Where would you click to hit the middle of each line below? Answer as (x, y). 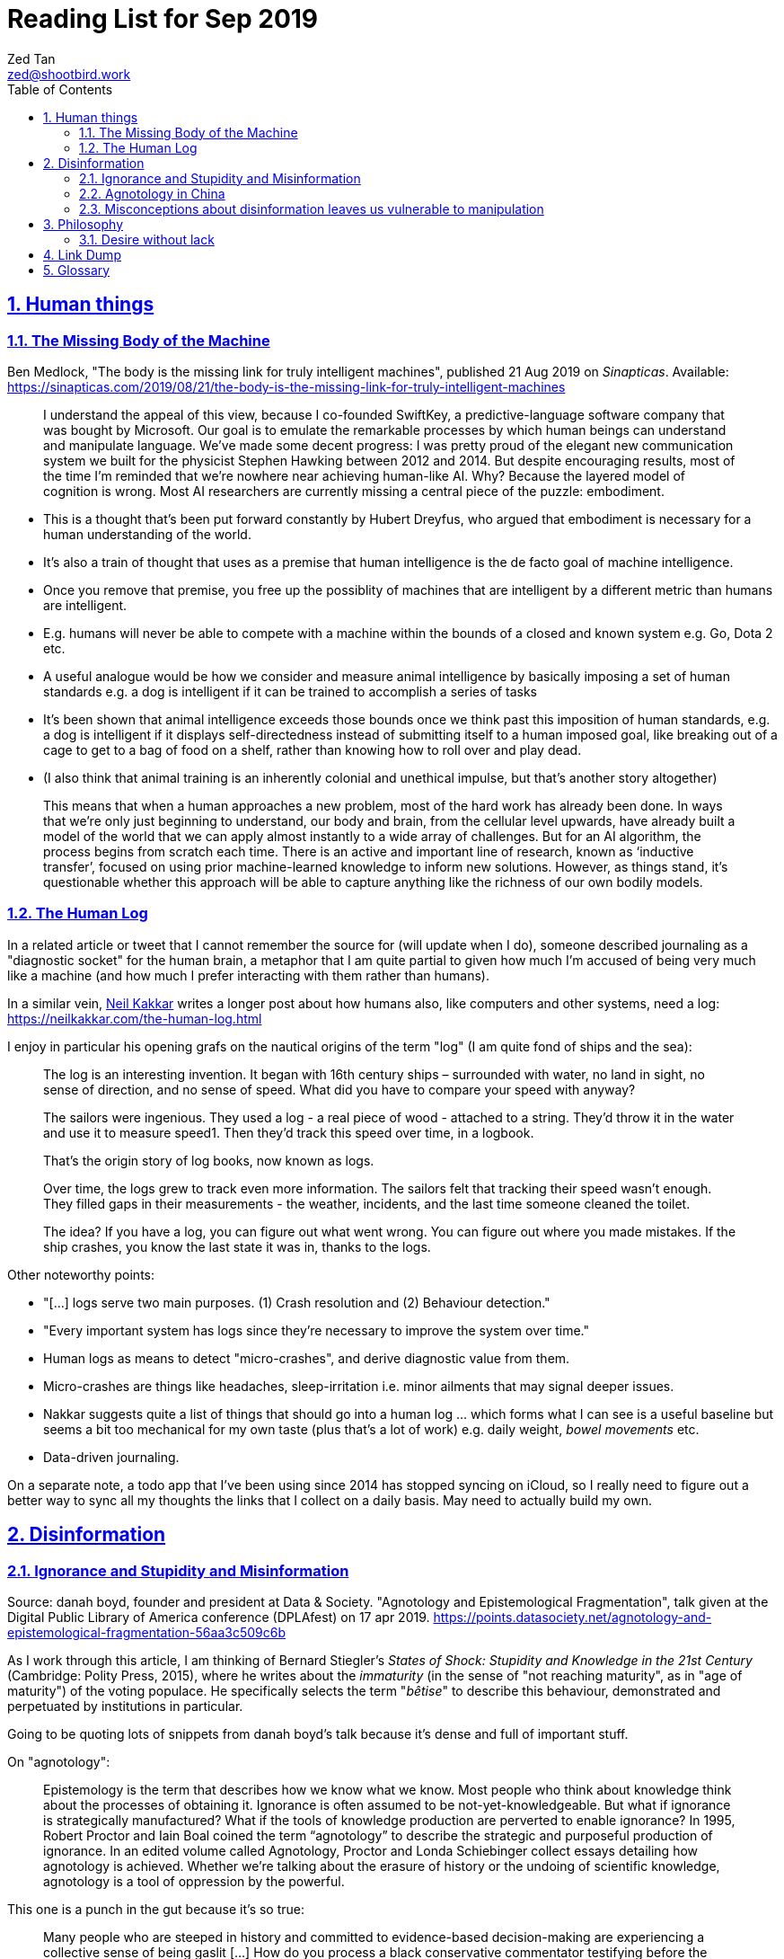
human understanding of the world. (147, 534)
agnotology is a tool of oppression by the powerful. (194, 1881)
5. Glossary (77, 270)
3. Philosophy (83, 224)
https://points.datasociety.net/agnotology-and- (573, 1617)
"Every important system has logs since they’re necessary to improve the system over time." (316, 1330)
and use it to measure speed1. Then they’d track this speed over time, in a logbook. (289, 1132)
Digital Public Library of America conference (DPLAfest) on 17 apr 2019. (219, 1617)
